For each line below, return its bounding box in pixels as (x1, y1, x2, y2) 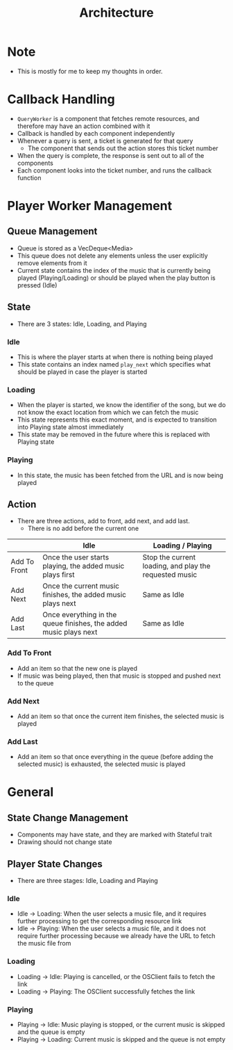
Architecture (79, 5, 154, 21)
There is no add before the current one (27, 524, 139, 533)
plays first (42, 570, 75, 580)
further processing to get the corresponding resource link (17, 917, 182, 925)
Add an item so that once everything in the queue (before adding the (17, 753, 214, 761)
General (7, 784, 54, 800)
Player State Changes (7, 858, 103, 870)
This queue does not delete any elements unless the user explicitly (17, 251, 208, 260)
